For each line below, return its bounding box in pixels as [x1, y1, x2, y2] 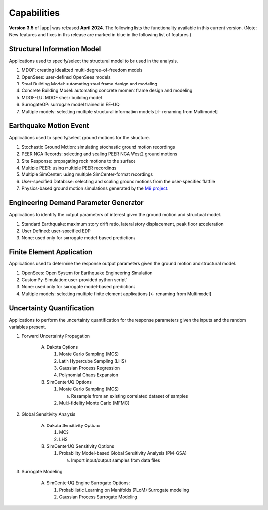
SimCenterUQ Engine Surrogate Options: [46, 480, 130, 486]
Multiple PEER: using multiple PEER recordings [21, 165, 117, 171]
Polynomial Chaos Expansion [59, 372, 119, 378]
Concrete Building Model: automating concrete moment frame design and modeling [21, 87, 193, 94]
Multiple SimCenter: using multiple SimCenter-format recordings [21, 171, 153, 177]
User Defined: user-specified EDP [21, 228, 91, 234]
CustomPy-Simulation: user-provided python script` [21, 276, 128, 283]
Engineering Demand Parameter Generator [9, 199, 144, 207]
